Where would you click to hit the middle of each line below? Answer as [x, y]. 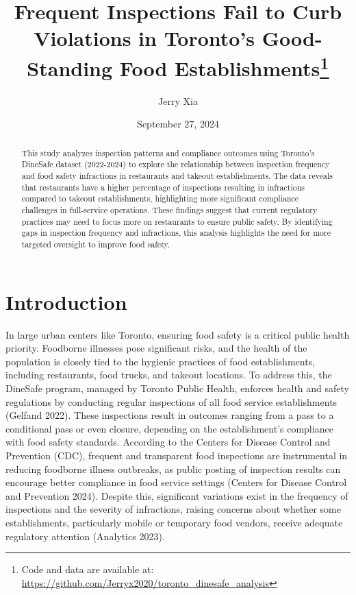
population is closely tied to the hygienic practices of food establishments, [161, 361]
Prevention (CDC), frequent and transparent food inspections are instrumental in [177, 455]
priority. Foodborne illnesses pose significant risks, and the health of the [156, 348]
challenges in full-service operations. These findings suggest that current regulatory [169, 210]
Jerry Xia [178, 100]
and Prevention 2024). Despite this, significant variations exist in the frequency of [177, 495]
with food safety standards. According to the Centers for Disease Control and [168, 442]
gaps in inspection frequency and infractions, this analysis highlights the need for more [176, 233]
